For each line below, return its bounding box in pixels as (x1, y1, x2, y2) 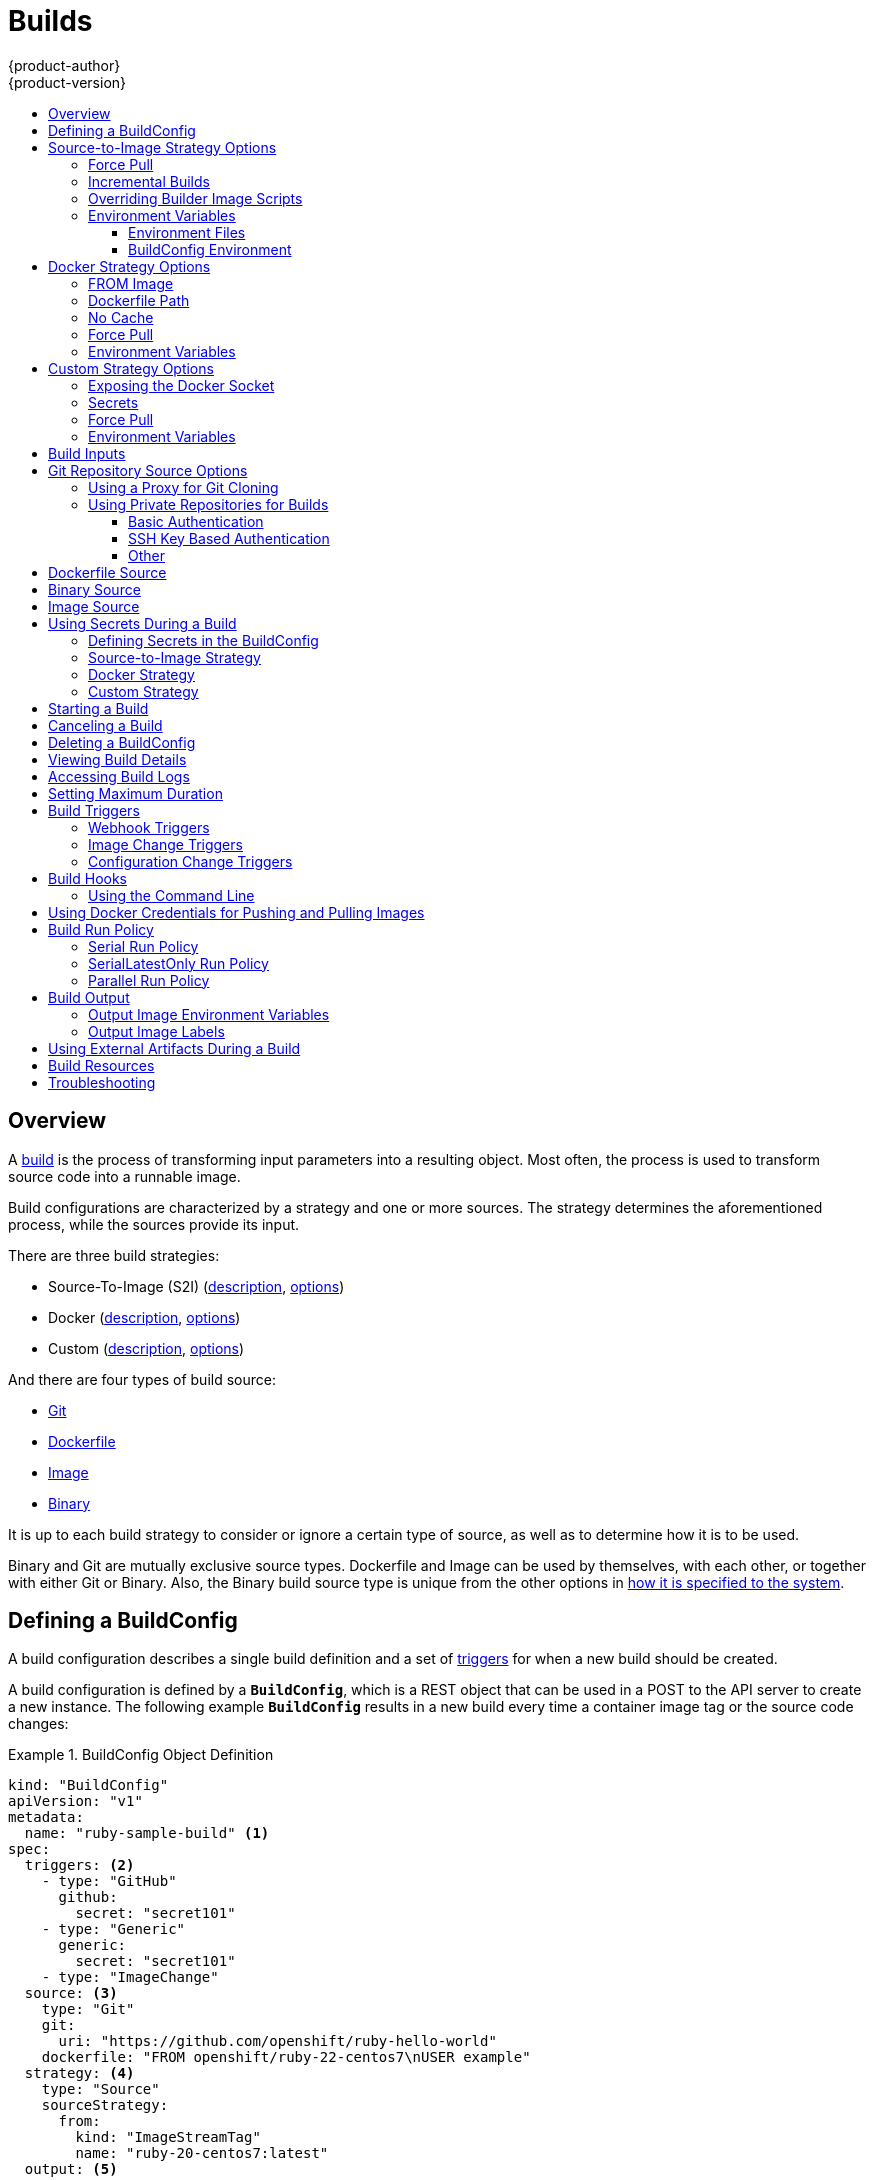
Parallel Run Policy (88, 971, 210, 989)
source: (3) (24, 1985, 118, 2002)
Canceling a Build (48, 716, 163, 734)
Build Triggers (48, 801, 140, 819)
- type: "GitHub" (41, 1873, 177, 1890)
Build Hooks (48, 869, 127, 887)
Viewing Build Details (48, 750, 187, 768)
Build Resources (48, 1056, 155, 1074)
